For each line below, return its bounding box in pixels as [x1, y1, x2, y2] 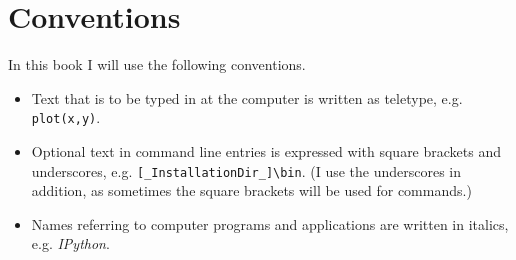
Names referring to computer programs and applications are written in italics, [31, 213, 509, 234]
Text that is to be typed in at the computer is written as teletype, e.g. [31, 87, 463, 108]
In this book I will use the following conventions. [8, 54, 306, 75]
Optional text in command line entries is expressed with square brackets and [31, 140, 502, 161]
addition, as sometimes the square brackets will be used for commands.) [31, 180, 472, 201]
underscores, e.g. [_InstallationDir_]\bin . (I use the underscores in [31, 160, 462, 181]
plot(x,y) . [31, 107, 101, 128]
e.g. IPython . [31, 233, 110, 254]
